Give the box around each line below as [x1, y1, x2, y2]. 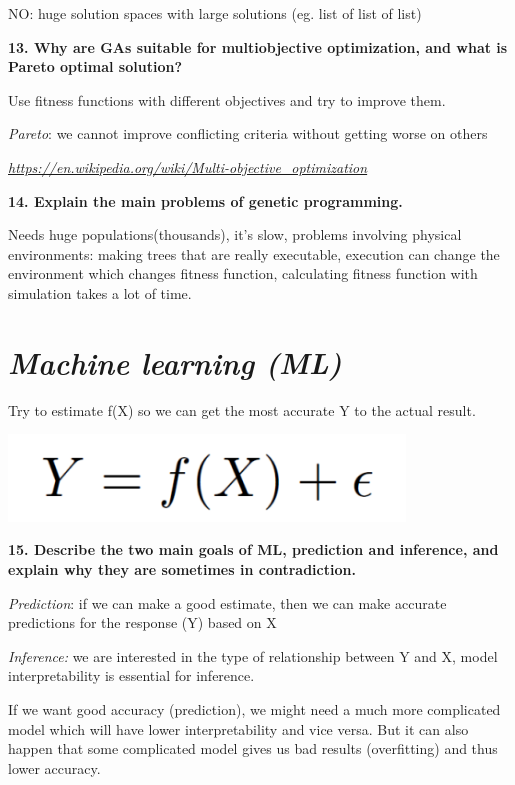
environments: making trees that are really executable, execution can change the [8, 243, 500, 264]
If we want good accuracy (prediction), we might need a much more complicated [8, 699, 501, 720]
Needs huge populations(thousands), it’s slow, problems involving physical [8, 224, 462, 245]
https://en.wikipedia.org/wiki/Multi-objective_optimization [8, 156, 368, 177]
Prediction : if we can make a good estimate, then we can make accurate [8, 592, 447, 613]
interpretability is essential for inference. [8, 665, 255, 686]
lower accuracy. [8, 757, 101, 778]
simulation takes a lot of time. [8, 282, 192, 303]
